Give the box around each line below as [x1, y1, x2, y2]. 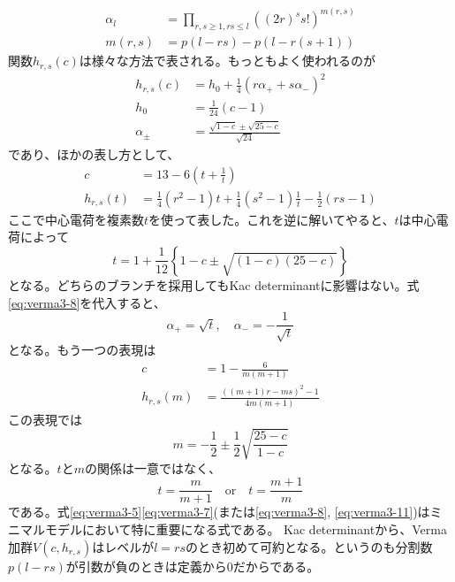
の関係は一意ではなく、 [84, 458, 221, 477]
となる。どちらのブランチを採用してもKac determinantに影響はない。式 [8, 275, 420, 294]
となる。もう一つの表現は [8, 340, 156, 358]
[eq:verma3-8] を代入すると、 [8, 293, 166, 311]
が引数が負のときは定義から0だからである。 [65, 556, 320, 575]
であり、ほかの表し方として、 [8, 145, 180, 164]
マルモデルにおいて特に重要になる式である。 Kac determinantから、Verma [19, 520, 447, 539]
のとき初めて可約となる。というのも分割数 [185, 537, 433, 555]
